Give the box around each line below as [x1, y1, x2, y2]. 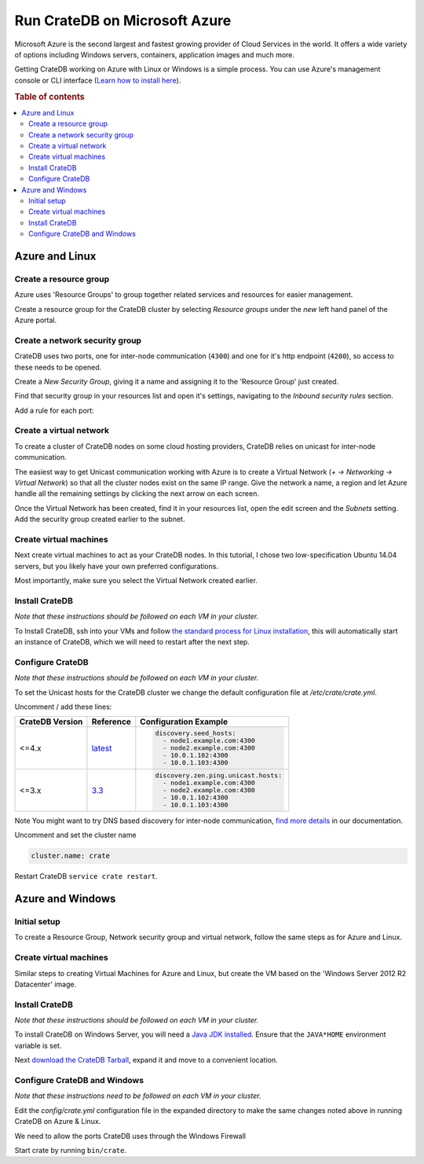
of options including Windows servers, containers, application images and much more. [14, 50, 294, 59]
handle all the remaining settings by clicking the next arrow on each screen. [14, 489, 259, 498]
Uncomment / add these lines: [14, 702, 112, 711]
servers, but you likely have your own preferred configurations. [14, 561, 219, 571]
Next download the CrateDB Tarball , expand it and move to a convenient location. [14, 1056, 278, 1065]
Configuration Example [140, 716, 228, 727]
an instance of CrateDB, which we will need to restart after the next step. [14, 637, 250, 647]
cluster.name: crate [31, 851, 110, 861]
